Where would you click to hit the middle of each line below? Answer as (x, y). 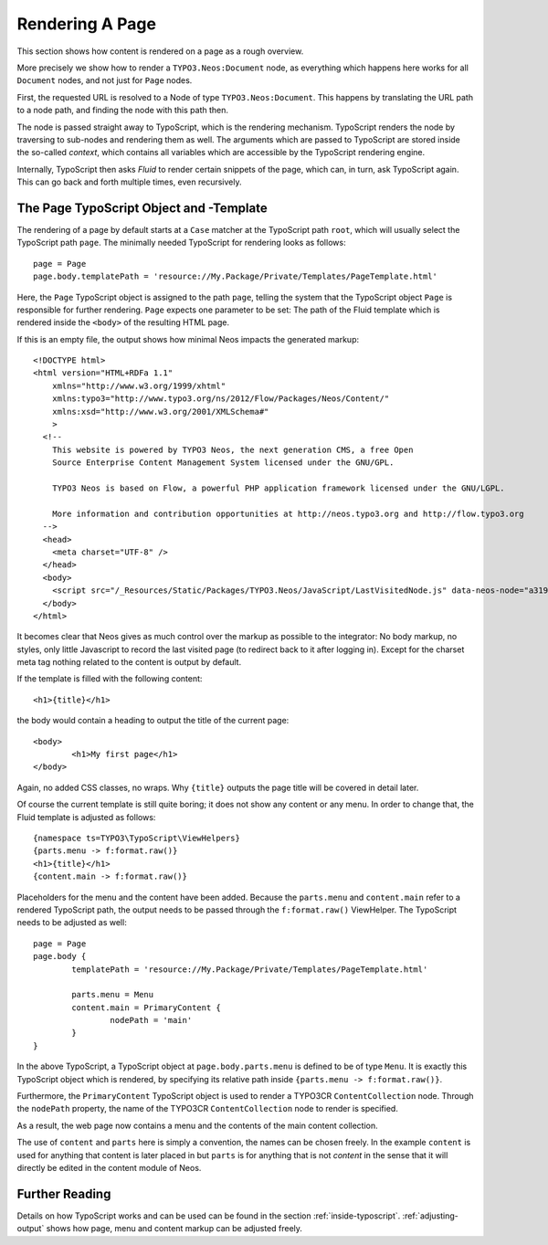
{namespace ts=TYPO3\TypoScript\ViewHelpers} (137, 838)
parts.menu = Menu (113, 995)
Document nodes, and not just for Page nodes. (105, 80)
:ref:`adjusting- (430, 1216)
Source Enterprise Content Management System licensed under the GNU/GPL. (223, 463)
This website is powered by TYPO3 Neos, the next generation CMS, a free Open (232, 449)
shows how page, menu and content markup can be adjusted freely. (174, 1229)
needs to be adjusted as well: (72, 923)
